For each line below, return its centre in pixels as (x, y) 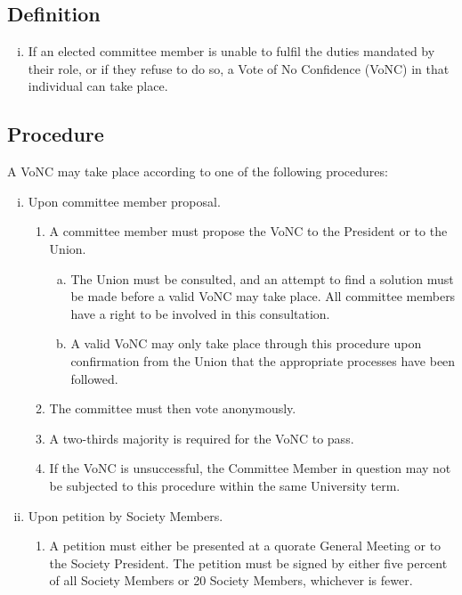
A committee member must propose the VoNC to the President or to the (248, 231)
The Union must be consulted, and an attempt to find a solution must (262, 278)
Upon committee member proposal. (124, 201)
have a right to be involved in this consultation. (200, 313)
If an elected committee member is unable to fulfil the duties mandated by (231, 51)
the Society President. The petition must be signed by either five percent (248, 562)
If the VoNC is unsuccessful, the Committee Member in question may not (250, 468)
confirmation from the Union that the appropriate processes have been (263, 360)
